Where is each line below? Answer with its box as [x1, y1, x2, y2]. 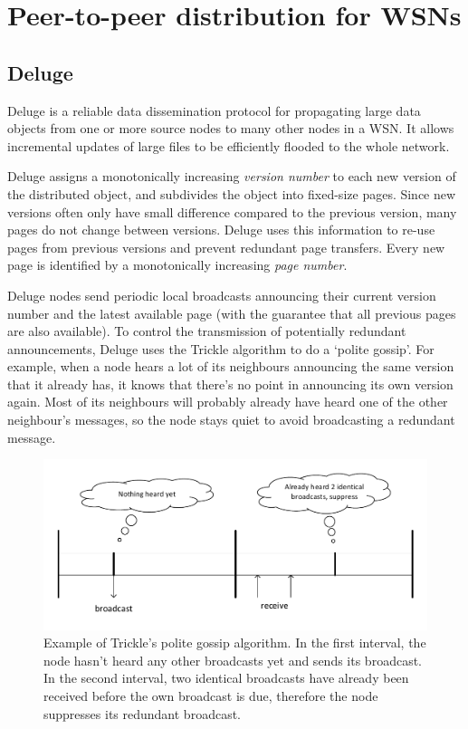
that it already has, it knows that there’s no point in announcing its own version [7, 374, 454, 393]
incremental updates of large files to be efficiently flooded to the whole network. [7, 136, 450, 155]
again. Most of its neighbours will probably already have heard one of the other [7, 392, 448, 411]
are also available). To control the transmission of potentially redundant [7, 321, 406, 341]
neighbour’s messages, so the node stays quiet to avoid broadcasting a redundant [7, 410, 455, 429]
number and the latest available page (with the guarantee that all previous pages [7, 303, 456, 322]
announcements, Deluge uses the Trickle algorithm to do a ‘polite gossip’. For [7, 339, 435, 358]
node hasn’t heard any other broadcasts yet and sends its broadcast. [43, 650, 422, 669]
